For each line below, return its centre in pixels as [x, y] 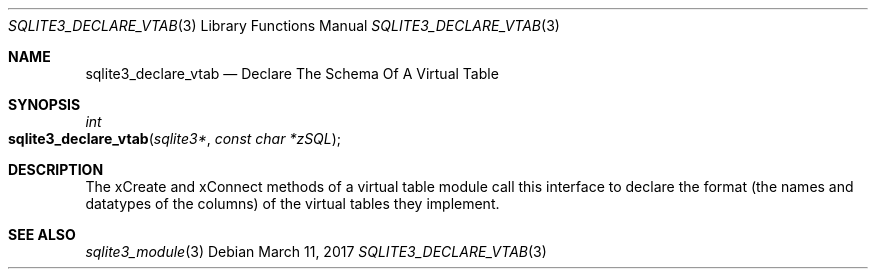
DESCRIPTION [56, 169]
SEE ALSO [42, 234]
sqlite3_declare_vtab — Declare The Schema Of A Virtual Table [292, 73]
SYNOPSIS [44, 104]
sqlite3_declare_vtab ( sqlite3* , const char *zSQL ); [175, 138]
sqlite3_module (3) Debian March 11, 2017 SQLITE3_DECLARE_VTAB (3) [316, 251]
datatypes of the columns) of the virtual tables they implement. [292, 203]
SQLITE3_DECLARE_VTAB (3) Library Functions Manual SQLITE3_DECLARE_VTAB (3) [284, 25]
